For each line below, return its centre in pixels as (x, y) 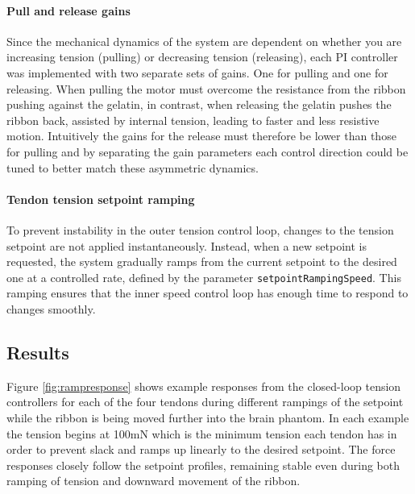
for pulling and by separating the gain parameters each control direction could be (207, 151)
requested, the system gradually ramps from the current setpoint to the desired (202, 262)
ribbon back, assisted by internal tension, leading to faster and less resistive (193, 120)
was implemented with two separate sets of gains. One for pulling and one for (197, 72)
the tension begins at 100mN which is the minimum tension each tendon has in (202, 433)
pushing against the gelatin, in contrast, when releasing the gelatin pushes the (199, 104)
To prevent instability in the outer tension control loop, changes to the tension (200, 229)
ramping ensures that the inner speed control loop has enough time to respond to (207, 293)
